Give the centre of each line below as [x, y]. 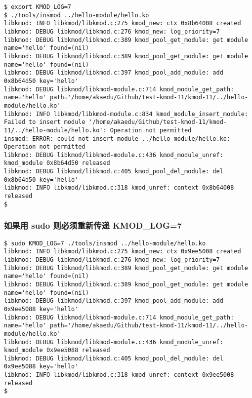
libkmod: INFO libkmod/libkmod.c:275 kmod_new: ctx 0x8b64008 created [123, 23]
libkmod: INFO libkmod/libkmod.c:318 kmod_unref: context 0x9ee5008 [119, 375]
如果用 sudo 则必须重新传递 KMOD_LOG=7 [93, 225]
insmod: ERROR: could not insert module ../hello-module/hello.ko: [117, 139]
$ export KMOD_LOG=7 [38, 7]
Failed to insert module [45, 122]
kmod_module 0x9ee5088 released [57, 350]
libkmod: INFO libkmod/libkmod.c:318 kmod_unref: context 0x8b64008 [119, 188]
